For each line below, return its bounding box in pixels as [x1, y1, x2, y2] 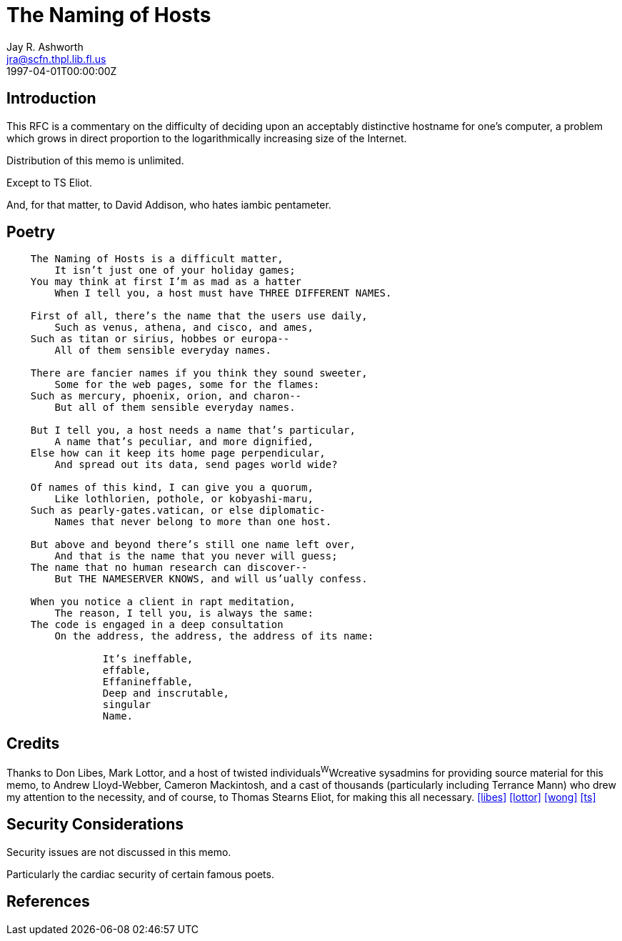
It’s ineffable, [102, 653, 194, 665]
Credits [6, 734, 60, 752]
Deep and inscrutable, [102, 687, 229, 699]
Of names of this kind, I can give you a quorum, [30, 482, 313, 494]
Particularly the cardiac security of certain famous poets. [6, 867, 274, 880]
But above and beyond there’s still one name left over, [30, 539, 356, 551]
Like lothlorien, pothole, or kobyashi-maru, [54, 493, 313, 505]
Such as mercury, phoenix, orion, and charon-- [30, 390, 302, 402]
